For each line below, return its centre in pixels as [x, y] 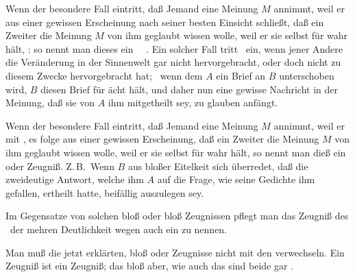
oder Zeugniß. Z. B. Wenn [60, 166]
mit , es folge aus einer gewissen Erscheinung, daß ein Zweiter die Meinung [162, 139]
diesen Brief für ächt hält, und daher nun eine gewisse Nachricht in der [189, 89]
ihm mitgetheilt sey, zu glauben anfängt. [193, 103]
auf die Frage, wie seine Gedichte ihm [236, 179]
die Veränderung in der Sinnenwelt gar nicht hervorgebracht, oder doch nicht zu [173, 62]
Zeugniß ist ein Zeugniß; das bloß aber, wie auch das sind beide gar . [149, 266]
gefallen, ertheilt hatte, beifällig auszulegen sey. [105, 192]
